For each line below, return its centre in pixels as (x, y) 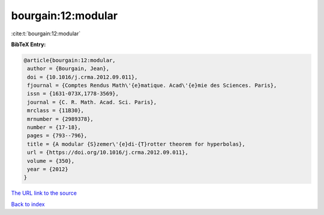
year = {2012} (48, 169)
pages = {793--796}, (57, 136)
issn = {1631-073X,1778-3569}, (73, 94)
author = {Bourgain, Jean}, (68, 69)
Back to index (28, 204)
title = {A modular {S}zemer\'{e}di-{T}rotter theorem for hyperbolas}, (136, 144)
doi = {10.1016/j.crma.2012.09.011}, (82, 77)
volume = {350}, (51, 161)
